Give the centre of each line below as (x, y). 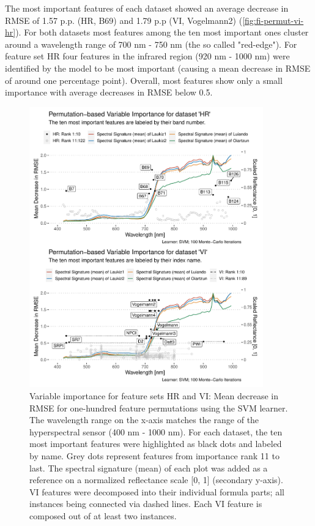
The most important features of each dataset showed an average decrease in (147, 8)
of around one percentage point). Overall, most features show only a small (144, 80)
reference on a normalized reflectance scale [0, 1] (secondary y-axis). (156, 480)
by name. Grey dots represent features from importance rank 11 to (154, 455)
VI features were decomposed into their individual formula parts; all (157, 491)
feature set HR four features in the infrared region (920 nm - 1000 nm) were (147, 56)
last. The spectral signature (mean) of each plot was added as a (149, 468)
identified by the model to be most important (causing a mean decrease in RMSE (158, 68)
